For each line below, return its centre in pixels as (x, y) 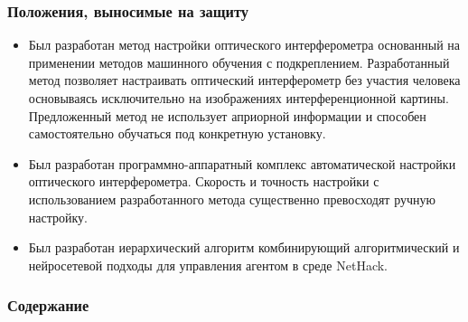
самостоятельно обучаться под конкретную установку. (177, 133)
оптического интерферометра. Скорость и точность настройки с (204, 181)
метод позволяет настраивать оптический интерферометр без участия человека (244, 80)
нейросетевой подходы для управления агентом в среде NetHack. (208, 265)
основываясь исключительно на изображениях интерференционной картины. (239, 98)
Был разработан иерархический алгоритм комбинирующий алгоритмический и (244, 247)
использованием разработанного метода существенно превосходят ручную (232, 199)
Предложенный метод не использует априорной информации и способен (227, 115)
